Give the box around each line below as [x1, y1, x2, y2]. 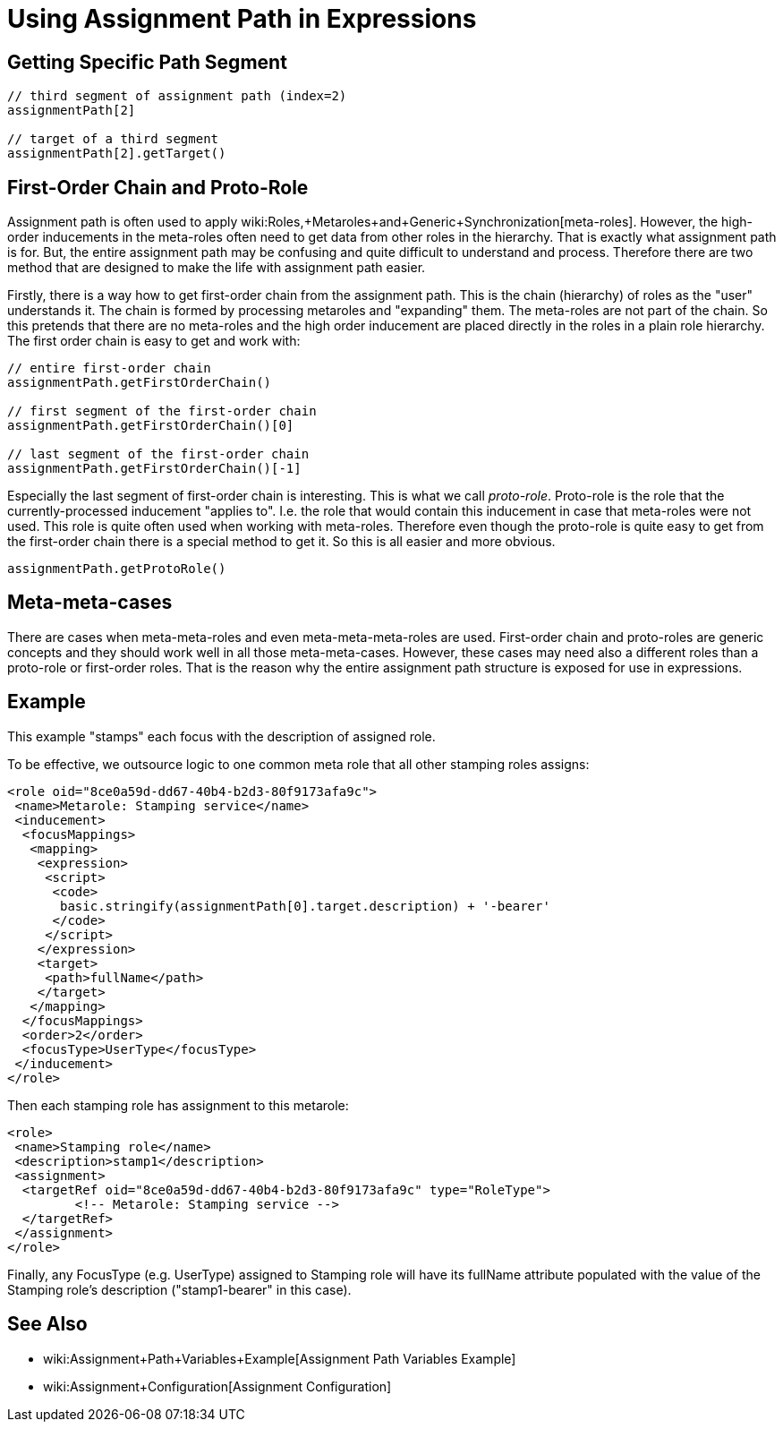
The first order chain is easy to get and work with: [7, 333, 301, 349]
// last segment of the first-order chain [7, 447, 310, 462]
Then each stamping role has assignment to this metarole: [7, 1097, 349, 1113]
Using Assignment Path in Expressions [7, 4, 477, 34]
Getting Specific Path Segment [7, 50, 287, 73]
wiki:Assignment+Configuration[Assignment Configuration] [43, 1378, 392, 1394]
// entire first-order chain [7, 361, 211, 376]
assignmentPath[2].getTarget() [7, 146, 226, 161]
